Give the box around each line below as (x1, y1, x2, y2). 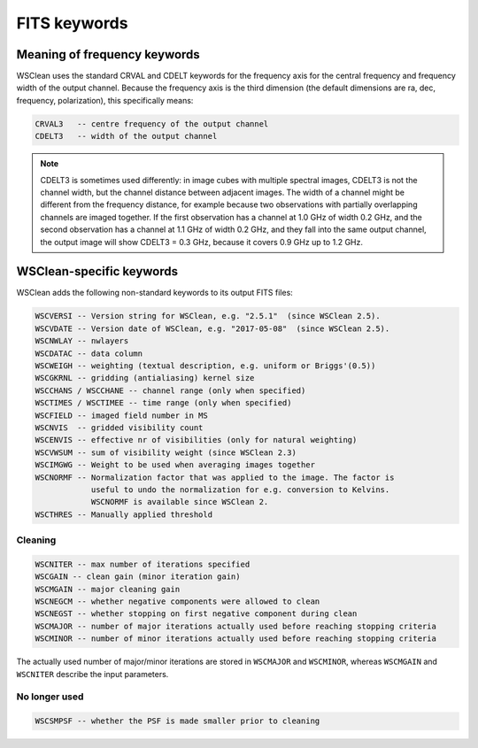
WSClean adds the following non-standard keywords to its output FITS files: (16, 288, 294, 298)
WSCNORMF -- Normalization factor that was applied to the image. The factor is (35, 472, 395, 482)
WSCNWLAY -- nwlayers (35, 336, 129, 346)
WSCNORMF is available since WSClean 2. (90, 497, 269, 507)
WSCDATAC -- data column (35, 348, 143, 359)
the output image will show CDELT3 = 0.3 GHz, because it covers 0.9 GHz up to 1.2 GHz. (40, 236, 363, 247)
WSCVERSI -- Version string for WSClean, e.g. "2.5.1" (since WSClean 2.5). (35, 311, 381, 321)
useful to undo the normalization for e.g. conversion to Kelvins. (90, 484, 390, 495)
